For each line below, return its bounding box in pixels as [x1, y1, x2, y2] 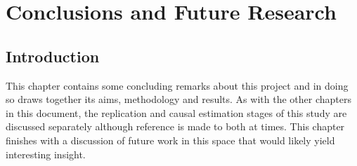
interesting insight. [6, 146, 86, 161]
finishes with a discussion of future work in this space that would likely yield [6, 132, 335, 147]
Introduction [6, 45, 100, 67]
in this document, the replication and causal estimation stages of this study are [6, 105, 347, 120]
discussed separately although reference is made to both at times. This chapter [6, 119, 345, 134]
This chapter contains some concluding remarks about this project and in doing [6, 78, 349, 92]
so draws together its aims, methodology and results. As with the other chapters [6, 92, 351, 106]
